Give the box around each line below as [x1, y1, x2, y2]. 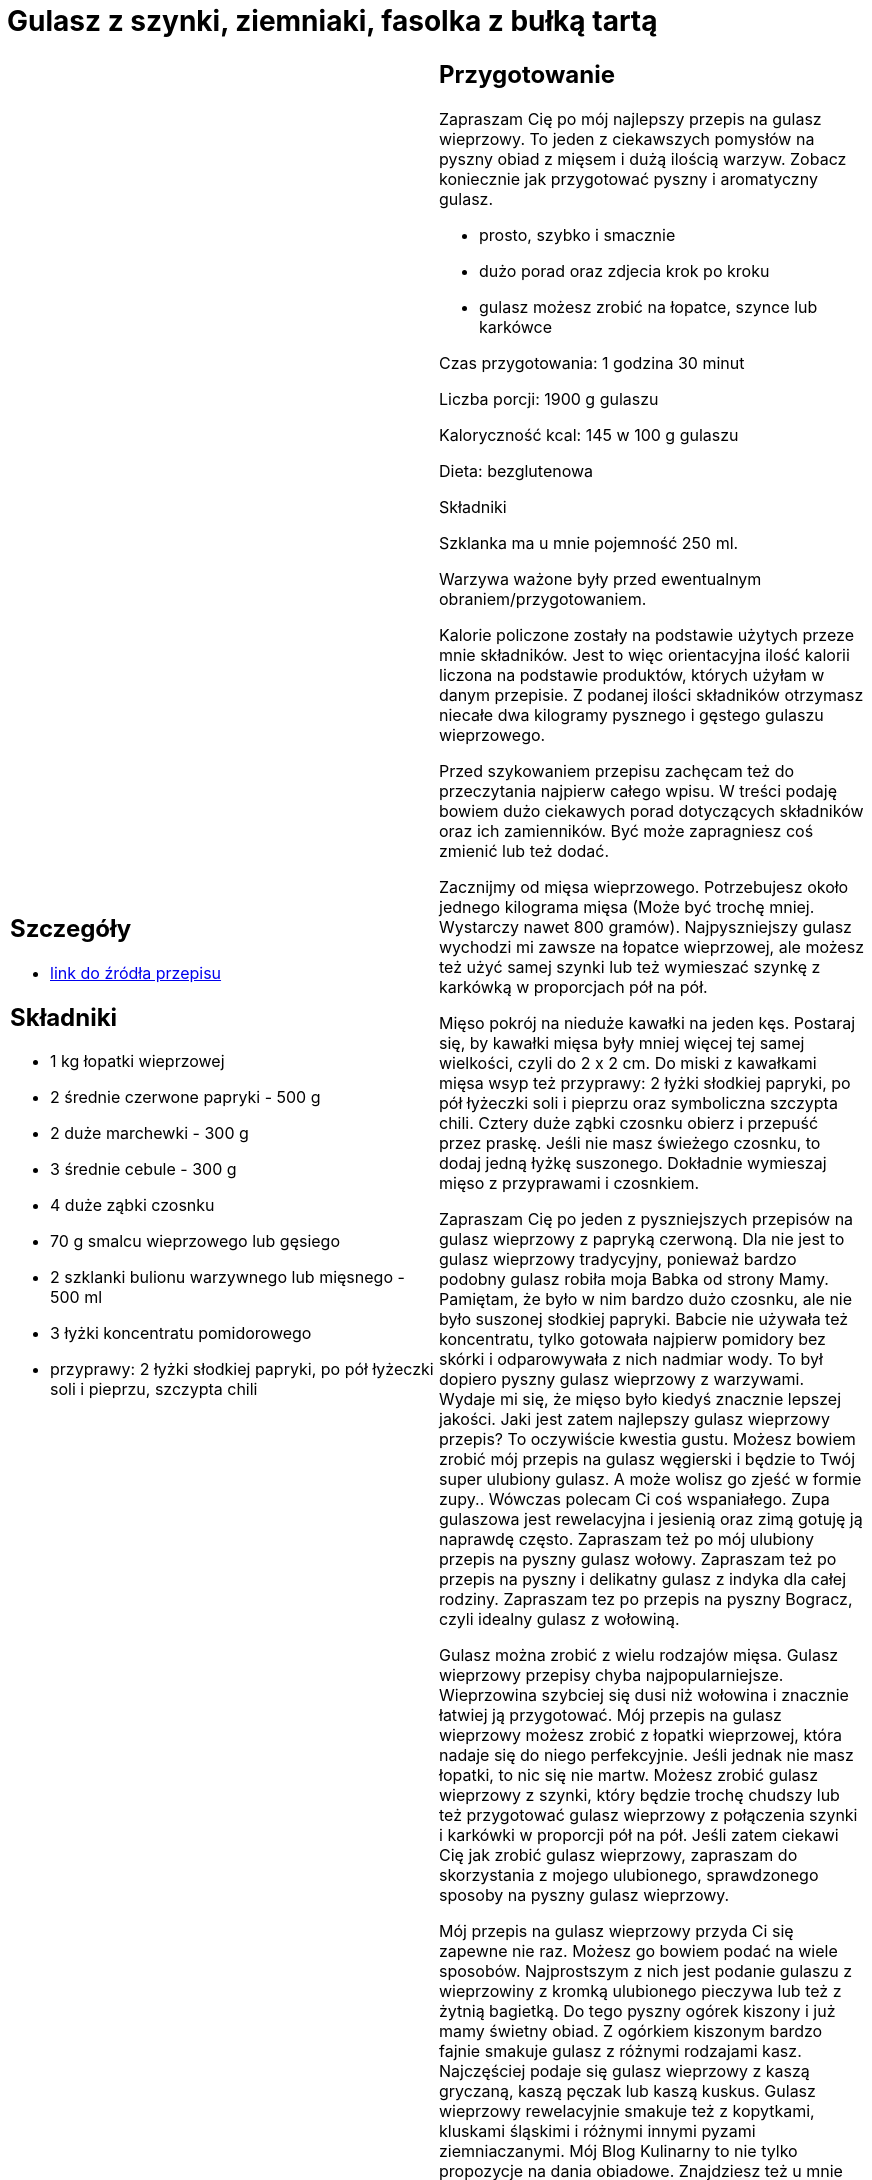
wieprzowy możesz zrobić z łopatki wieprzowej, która [439, 1724, 842, 1745]
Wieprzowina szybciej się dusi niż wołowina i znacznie [439, 1684, 849, 1705]
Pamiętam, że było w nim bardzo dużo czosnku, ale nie [439, 1288, 853, 1309]
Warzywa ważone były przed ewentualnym [439, 568, 762, 589]
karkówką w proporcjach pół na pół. [439, 976, 708, 997]
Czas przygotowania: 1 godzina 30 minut [439, 352, 745, 373]
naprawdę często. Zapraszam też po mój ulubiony [439, 1528, 815, 1549]
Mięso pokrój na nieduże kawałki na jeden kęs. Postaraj [439, 1012, 856, 1033]
